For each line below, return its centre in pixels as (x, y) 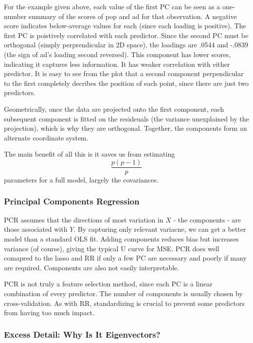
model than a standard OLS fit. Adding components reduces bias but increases (121, 238)
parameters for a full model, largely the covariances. (81, 179)
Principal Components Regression (72, 201)
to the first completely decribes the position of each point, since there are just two (126, 83)
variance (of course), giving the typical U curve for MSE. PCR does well (112, 248)
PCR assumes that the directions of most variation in (84, 219)
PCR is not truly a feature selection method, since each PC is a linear (108, 284)
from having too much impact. (49, 313)
